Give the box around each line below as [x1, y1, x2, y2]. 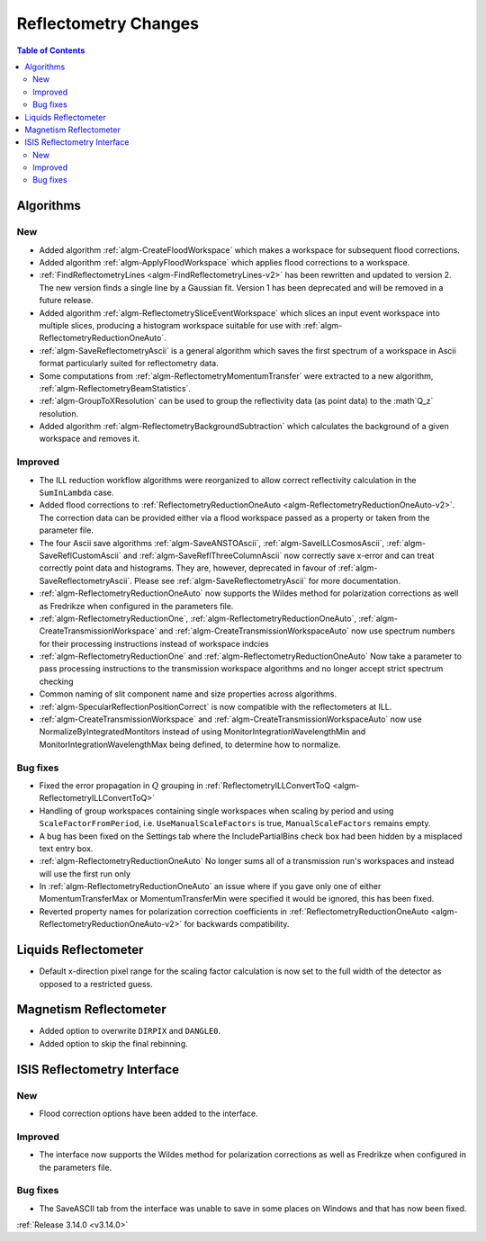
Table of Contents [16, 45, 85, 56]
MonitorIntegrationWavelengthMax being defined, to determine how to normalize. [39, 739, 341, 750]
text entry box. [39, 842, 94, 854]
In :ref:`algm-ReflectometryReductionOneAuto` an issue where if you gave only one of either [39, 881, 382, 892]
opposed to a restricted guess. [39, 978, 153, 989]
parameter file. [39, 525, 94, 535]
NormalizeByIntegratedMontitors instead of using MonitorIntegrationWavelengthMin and [39, 726, 366, 737]
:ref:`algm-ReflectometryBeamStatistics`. [39, 382, 191, 393]
